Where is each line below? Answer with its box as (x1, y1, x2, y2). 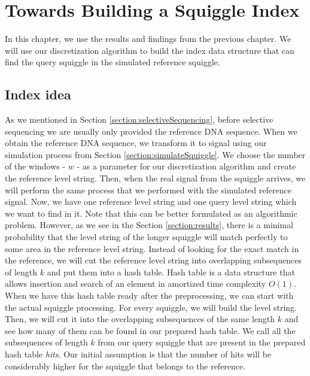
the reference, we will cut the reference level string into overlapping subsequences (5, 254, 302, 266)
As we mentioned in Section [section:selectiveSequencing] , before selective (5, 113, 273, 126)
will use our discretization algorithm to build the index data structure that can (5, 44, 294, 56)
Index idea (5, 85, 71, 104)
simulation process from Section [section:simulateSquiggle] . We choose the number (5, 148, 306, 160)
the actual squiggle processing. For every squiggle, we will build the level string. (5, 301, 297, 313)
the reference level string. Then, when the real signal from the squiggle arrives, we (5, 172, 306, 184)
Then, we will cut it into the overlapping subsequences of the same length (5, 313, 275, 325)
